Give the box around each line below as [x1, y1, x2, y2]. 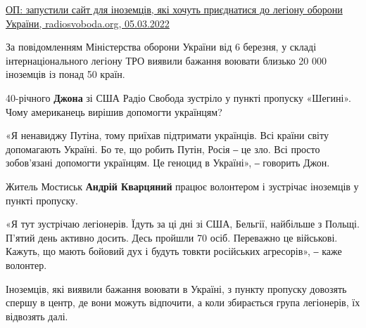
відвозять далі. [6, 308, 68, 323]
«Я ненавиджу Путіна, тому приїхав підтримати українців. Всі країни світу [6, 128, 329, 143]
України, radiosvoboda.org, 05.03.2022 [6, 15, 170, 30]
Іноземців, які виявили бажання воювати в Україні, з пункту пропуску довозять [6, 281, 347, 296]
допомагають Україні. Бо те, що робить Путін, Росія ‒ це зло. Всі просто [6, 141, 320, 156]
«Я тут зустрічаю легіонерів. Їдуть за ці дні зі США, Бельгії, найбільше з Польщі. [6, 216, 360, 231]
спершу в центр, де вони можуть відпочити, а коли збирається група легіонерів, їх [6, 295, 360, 310]
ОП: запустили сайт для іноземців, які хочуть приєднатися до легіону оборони [6, 2, 343, 16]
